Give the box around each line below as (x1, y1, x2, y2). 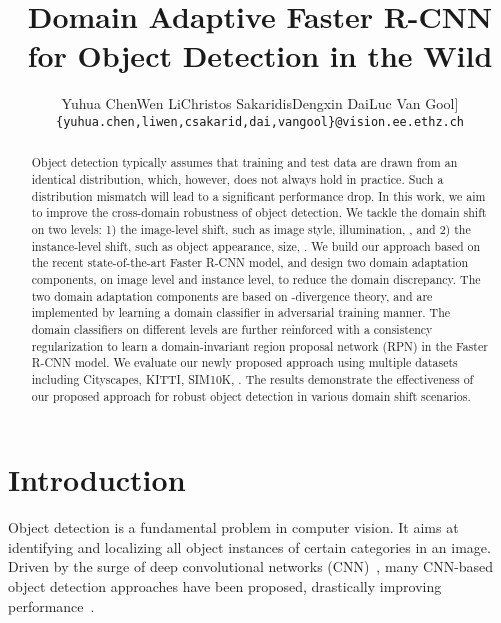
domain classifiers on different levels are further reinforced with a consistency (31, 320, 433, 337)
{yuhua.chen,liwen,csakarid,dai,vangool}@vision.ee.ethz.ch (55, 114, 465, 129)
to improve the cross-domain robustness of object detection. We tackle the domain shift (31, 204, 487, 221)
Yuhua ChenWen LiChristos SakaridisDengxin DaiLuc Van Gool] (61, 93, 459, 114)
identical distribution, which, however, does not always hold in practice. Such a (31, 171, 444, 188)
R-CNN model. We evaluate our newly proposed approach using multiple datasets (31, 354, 458, 371)
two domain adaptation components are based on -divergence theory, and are (31, 287, 433, 304)
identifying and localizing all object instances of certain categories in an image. (8, 536, 491, 557)
